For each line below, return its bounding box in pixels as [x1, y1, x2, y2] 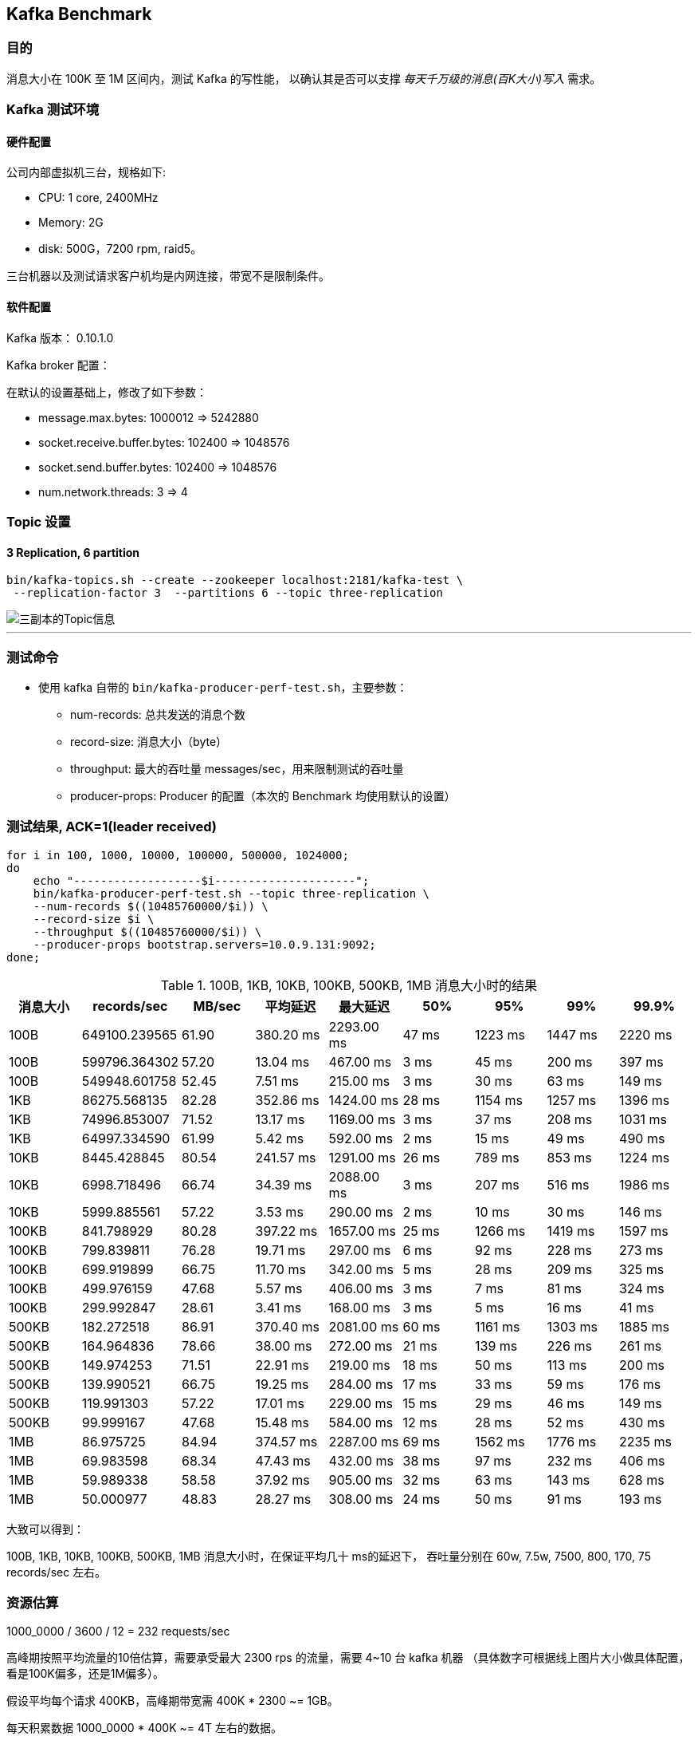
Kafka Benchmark [6, 4, 152, 24]
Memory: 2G [38, 215, 104, 230]
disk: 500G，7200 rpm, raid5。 [38, 242, 202, 256]
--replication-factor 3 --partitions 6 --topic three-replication [13, 586, 443, 600]
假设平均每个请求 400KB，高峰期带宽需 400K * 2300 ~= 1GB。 [6, 1694, 339, 1708]
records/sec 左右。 [6, 1564, 107, 1579]
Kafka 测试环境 [6, 101, 100, 118]
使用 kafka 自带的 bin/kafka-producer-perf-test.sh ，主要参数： [38, 680, 408, 694]
